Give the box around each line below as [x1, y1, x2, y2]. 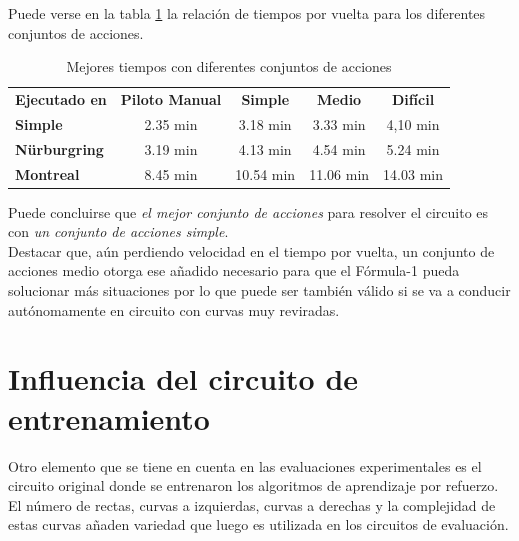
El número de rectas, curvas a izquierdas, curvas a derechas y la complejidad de [8, 494, 496, 515]
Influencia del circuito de [8, 358, 359, 399]
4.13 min [238, 138, 292, 159]
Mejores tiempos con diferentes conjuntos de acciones [66, 56, 392, 77]
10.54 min [235, 163, 296, 184]
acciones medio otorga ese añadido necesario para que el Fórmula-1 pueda [8, 260, 460, 281]
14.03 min [383, 163, 443, 184]
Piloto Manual [120, 89, 222, 110]
